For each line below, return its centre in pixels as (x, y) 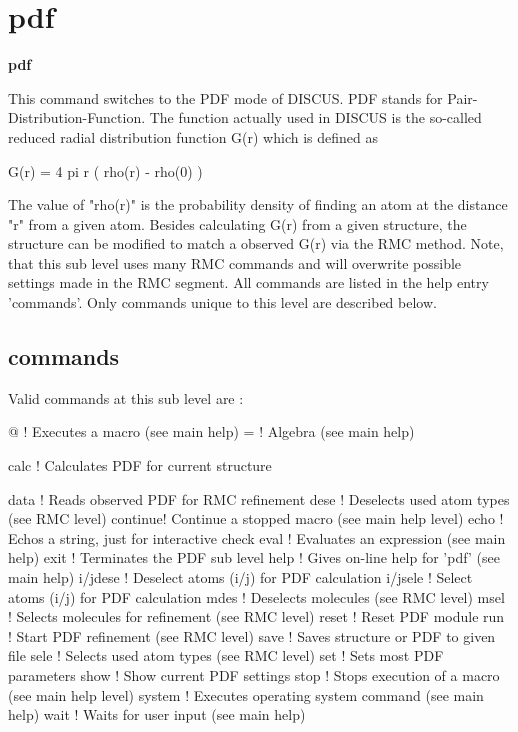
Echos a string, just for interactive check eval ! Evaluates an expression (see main (257, 537)
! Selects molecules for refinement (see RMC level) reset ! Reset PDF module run (256, 616)
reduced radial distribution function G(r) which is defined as (193, 136)
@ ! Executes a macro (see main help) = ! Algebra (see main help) (211, 431)
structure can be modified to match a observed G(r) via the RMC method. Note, (256, 243)
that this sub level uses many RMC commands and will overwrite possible (235, 262)
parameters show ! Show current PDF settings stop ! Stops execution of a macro (254, 674)
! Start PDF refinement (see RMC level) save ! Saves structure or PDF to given (252, 635)
